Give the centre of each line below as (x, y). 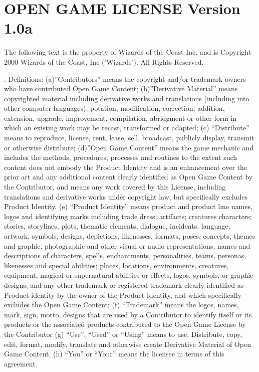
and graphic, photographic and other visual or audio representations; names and (127, 245)
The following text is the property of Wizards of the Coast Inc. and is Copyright (128, 52)
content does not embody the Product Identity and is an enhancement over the (125, 167)
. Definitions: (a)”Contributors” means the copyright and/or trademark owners (125, 78)
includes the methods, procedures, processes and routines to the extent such (121, 157)
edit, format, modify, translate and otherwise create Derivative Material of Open (127, 344)
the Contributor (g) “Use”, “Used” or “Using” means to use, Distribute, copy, (123, 334)
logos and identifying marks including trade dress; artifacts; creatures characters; (128, 216)
